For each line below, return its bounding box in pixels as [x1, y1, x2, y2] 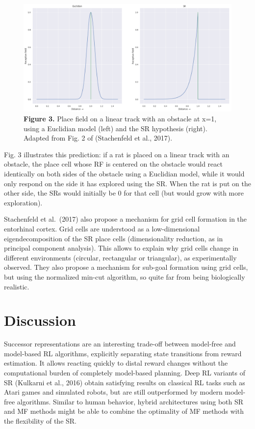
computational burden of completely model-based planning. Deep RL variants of [4, 368, 246, 378]
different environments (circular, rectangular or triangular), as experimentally [4, 252, 237, 262]
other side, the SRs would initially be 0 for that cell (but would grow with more [4, 188, 244, 198]
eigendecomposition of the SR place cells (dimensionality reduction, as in [4, 233, 223, 243]
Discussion [4, 310, 76, 330]
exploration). [4, 197, 43, 207]
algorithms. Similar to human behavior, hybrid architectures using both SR [17, 396, 244, 406]
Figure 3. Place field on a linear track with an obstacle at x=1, [24, 114, 217, 124]
